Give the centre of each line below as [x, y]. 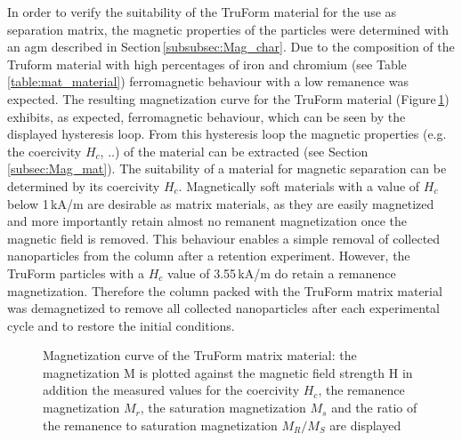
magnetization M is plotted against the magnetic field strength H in [228, 372]
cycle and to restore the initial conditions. [121, 325]
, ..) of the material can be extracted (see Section [234, 151]
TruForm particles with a [76, 273]
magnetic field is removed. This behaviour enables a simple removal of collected [224, 238]
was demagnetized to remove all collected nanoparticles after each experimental [223, 308]
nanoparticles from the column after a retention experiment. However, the [209, 256]
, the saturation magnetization [223, 408]
